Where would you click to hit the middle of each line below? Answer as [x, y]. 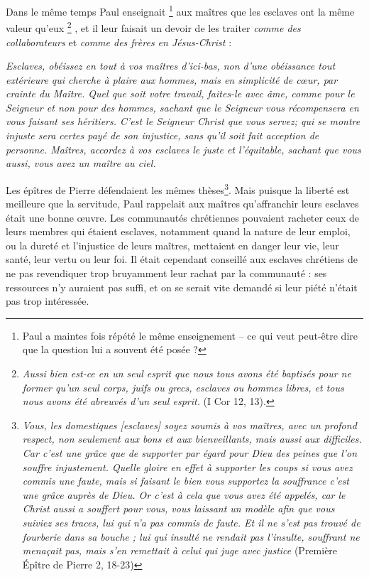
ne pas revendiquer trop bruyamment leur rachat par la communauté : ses [166, 273]
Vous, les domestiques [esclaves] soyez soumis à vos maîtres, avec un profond [189, 425]
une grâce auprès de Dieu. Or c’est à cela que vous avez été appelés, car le [184, 494]
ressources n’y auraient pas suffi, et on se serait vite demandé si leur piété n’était [182, 287]
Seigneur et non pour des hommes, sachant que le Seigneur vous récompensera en [182, 107]
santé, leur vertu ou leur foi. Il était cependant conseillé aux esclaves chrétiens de [182, 259]
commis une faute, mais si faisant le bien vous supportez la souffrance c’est [186, 481]
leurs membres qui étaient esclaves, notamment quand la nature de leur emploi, [178, 231]
